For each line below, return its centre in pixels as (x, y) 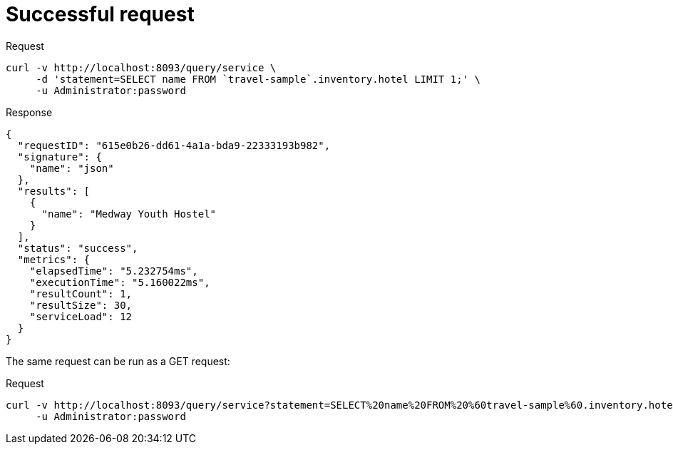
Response (29, 112)
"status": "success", (78, 248)
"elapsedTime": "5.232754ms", (114, 271)
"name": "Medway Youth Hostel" (129, 214)
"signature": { (60, 157)
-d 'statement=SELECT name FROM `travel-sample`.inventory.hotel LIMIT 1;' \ (258, 79)
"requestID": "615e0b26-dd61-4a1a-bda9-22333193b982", (174, 145)
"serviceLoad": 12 (81, 316)
